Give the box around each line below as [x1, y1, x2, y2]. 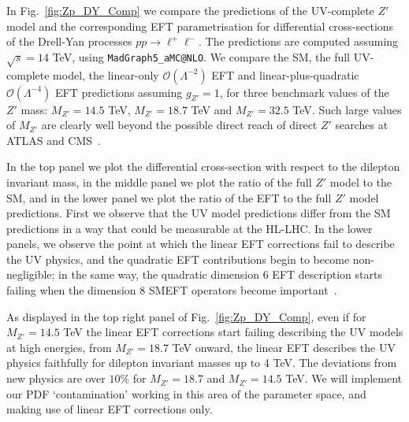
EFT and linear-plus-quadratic [211, 66, 359, 83]
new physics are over [6, 370, 106, 387]
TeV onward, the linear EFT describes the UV [172, 339, 396, 355]
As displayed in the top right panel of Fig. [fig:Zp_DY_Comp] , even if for [6, 308, 366, 324]
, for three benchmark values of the [219, 83, 389, 100]
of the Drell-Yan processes [6, 33, 132, 50]
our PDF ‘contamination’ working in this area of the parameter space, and [6, 385, 366, 402]
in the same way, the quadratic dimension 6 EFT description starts [58, 266, 382, 283]
